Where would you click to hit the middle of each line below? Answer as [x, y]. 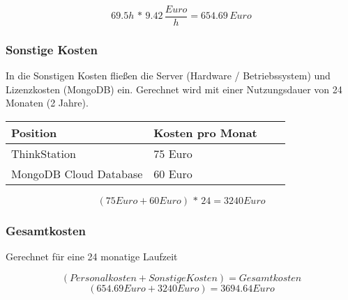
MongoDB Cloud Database [77, 174]
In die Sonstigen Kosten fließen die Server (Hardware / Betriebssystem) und [168, 76]
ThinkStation [44, 154]
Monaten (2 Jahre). [47, 103]
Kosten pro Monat [205, 133]
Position [34, 133]
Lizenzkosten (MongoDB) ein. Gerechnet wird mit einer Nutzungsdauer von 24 [174, 89]
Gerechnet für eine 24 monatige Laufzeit [92, 256]
